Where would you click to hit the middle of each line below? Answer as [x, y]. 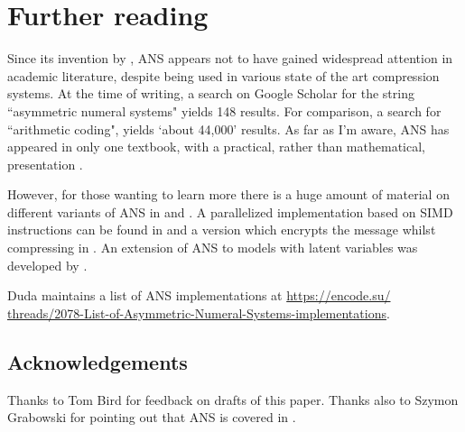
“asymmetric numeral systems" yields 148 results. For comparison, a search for [224, 110]
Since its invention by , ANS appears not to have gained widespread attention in [230, 58]
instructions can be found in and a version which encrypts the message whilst [222, 230]
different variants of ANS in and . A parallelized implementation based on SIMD [230, 211]
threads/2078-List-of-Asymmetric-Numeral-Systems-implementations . [199, 313]
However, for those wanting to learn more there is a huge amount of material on [228, 194]
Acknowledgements [98, 361]
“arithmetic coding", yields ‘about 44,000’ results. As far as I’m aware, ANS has [228, 129]
